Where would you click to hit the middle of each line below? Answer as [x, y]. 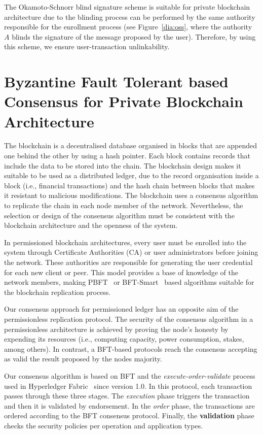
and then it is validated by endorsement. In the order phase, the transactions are [129, 405]
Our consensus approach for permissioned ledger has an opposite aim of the [121, 309]
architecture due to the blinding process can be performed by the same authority [130, 16]
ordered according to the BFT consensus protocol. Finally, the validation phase [129, 415]
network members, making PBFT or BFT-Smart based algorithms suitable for [129, 282]
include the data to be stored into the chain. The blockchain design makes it [123, 165]
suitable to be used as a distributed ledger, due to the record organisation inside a [131, 175]
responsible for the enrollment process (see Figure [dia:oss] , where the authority [128, 27]
